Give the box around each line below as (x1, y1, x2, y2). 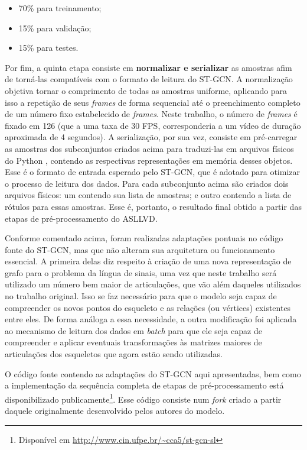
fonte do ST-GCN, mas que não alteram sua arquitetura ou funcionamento (5, 243, 275, 255)
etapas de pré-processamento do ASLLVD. (5, 212, 158, 224)
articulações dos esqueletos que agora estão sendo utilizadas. (5, 348, 223, 360)
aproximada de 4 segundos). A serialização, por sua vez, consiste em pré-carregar (5, 131, 298, 143)
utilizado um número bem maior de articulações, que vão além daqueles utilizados (5, 278, 301, 290)
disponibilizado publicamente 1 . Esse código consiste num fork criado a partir (5, 391, 282, 405)
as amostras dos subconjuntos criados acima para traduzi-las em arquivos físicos (5, 142, 294, 154)
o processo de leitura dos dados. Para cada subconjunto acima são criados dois (5, 177, 289, 189)
